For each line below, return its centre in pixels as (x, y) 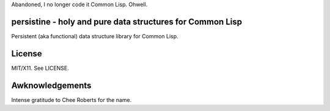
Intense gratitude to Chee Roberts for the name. (71, 99)
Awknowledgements (51, 85)
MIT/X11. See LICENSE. (40, 68)
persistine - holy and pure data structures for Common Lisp (127, 22)
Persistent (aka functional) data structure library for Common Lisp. (95, 36)
